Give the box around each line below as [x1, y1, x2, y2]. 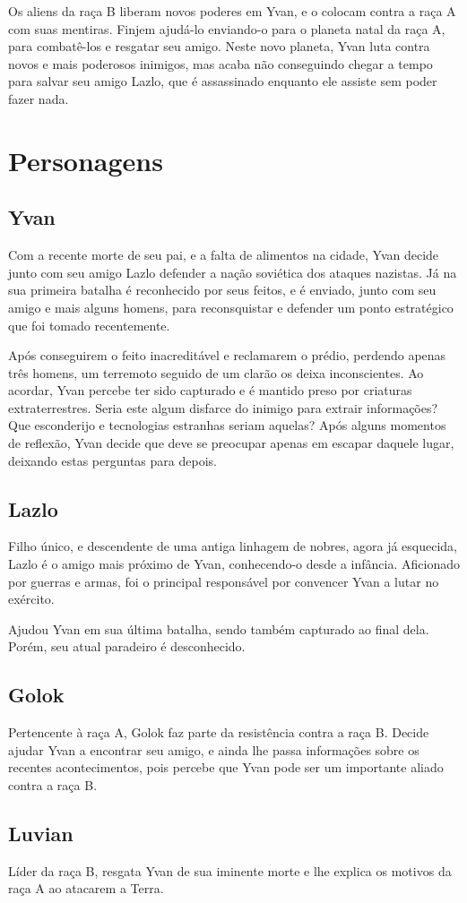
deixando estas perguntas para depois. [8, 451, 217, 469]
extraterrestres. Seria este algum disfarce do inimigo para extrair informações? [8, 398, 438, 417]
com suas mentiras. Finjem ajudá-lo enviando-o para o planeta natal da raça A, [8, 19, 445, 38]
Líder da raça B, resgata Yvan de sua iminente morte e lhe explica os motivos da [8, 861, 452, 880]
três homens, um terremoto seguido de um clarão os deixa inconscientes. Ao [8, 363, 424, 382]
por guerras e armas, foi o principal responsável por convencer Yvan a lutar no [8, 572, 439, 590]
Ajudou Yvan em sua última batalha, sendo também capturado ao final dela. [8, 619, 429, 638]
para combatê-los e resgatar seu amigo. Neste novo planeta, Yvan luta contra [8, 37, 430, 56]
